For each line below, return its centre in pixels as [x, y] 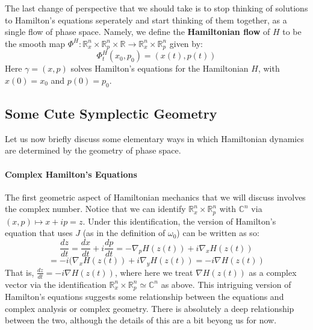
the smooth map [35, 43]
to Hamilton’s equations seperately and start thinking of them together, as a [146, 20]
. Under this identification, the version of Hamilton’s [179, 221]
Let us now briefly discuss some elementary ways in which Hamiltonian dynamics [154, 138]
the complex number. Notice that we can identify [95, 209]
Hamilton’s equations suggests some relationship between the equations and [144, 297]
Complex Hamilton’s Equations [71, 174]
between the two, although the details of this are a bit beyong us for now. [141, 320]
